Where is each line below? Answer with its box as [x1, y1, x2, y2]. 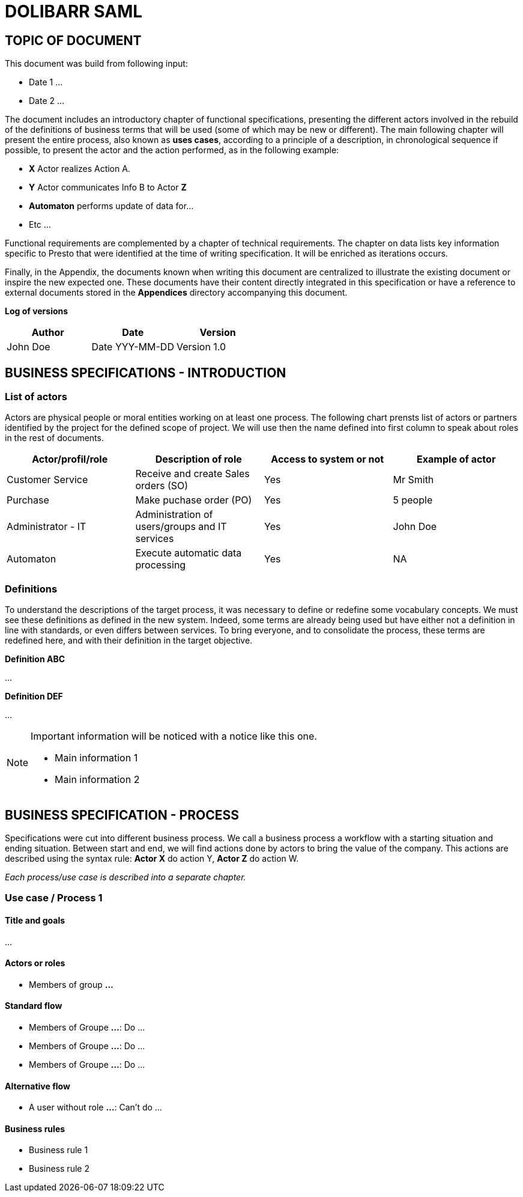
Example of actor [417, 453, 496, 466]
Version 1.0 [176, 341, 226, 353]
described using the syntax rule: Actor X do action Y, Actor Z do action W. [5, 853, 299, 863]
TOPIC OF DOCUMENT [5, 32, 142, 48]
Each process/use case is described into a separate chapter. [5, 871, 246, 882]
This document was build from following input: [5, 58, 188, 69]
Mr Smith [393, 474, 434, 486]
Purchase [7, 494, 49, 507]
